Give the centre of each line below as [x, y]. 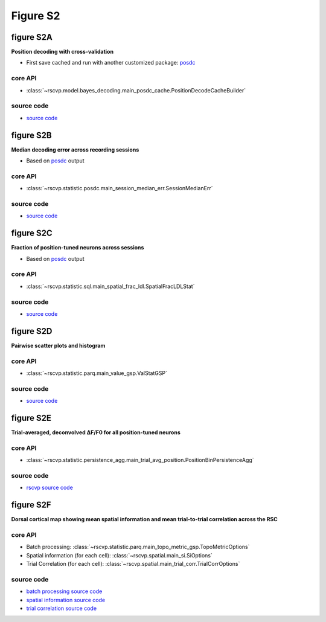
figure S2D [32, 331]
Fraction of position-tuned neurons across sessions [78, 248]
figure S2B [31, 135]
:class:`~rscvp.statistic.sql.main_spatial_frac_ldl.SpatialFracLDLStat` [110, 286]
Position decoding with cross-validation [62, 52]
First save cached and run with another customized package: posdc [111, 63]
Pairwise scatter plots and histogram [58, 345]
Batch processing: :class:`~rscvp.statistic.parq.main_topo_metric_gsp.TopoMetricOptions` [138, 547]
